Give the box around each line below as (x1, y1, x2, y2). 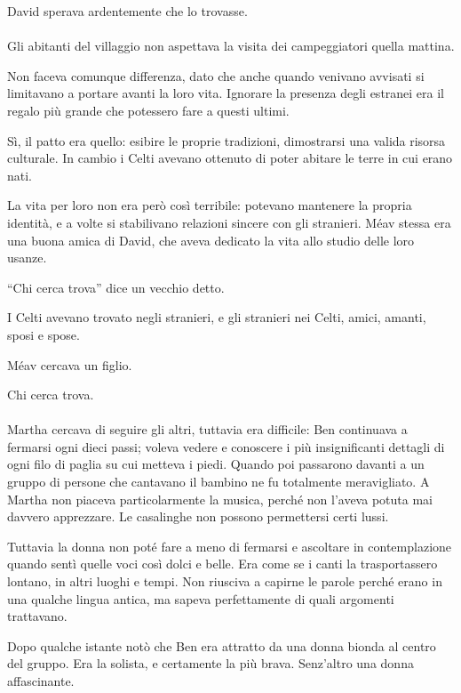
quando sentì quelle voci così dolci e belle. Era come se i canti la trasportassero (7, 554, 438, 573)
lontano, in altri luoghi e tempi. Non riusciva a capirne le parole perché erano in (7, 572, 442, 591)
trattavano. (7, 607, 68, 625)
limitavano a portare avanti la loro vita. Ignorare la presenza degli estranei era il (7, 84, 445, 102)
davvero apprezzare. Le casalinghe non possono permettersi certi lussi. (7, 507, 389, 526)
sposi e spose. (7, 325, 80, 343)
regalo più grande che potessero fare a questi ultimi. (7, 101, 290, 119)
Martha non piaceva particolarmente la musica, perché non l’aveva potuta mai (7, 489, 433, 508)
